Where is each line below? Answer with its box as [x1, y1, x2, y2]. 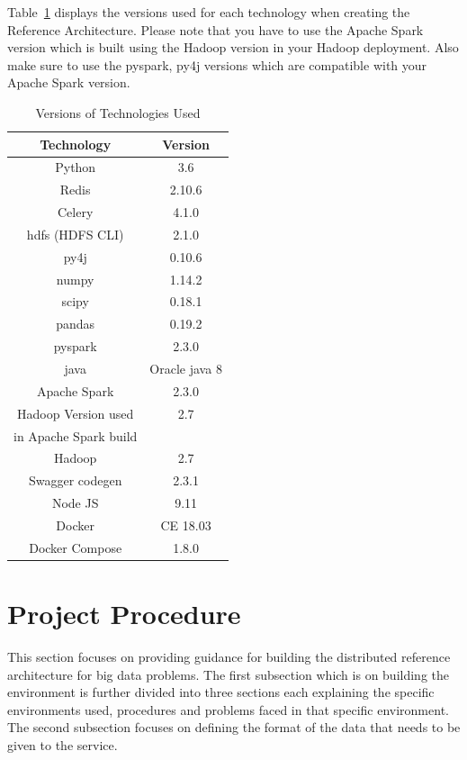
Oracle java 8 [149, 359, 222, 377]
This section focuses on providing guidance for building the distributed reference [7, 647, 451, 665]
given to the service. [7, 735, 118, 754]
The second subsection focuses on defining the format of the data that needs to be [7, 718, 461, 737]
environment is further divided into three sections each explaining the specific [7, 683, 435, 701]
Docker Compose [29, 538, 122, 556]
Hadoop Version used [17, 403, 134, 422]
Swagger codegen [28, 471, 122, 490]
